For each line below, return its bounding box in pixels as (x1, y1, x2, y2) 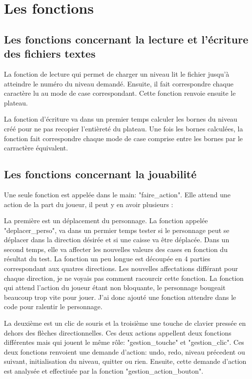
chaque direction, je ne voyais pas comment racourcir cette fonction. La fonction (4, 273, 244, 283)
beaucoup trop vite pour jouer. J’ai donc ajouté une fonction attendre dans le (4, 292, 236, 302)
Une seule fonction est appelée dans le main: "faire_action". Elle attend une (4, 189, 231, 199)
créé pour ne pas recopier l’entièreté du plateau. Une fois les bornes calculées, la (4, 123, 243, 133)
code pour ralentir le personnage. (4, 301, 103, 312)
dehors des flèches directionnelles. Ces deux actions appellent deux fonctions (4, 327, 231, 337)
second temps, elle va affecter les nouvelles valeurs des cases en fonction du (4, 244, 228, 254)
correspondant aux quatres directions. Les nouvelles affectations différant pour (4, 263, 238, 274)
